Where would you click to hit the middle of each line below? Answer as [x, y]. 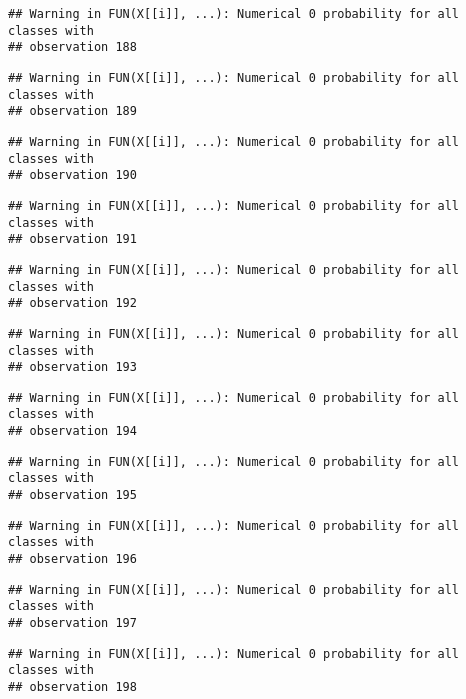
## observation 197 [72, 623]
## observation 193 [72, 367]
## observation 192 [72, 303]
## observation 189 [72, 111]
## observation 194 [72, 431]
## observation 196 [72, 559]
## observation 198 [72, 687]
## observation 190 [72, 175]
